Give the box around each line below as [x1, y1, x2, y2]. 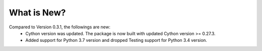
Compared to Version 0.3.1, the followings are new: [9, 24, 111, 30]
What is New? [9, 7, 66, 18]
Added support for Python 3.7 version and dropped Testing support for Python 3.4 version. [25, 38, 207, 43]
